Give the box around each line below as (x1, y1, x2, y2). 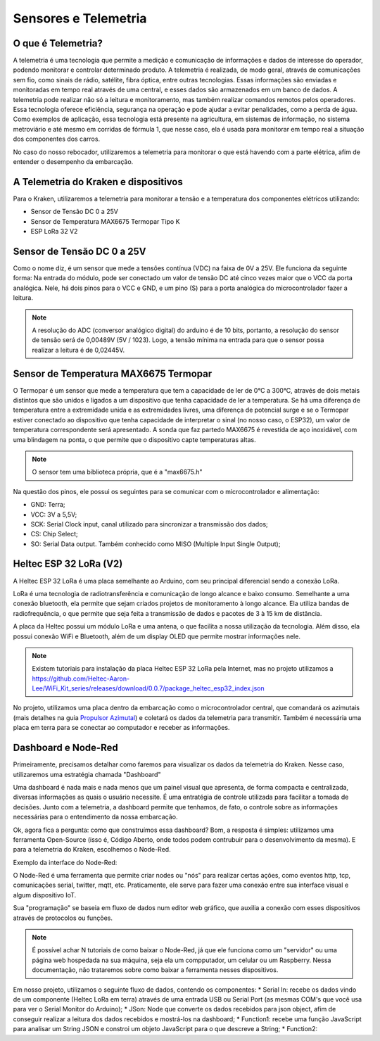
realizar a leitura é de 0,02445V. (32, 346, 125, 354)
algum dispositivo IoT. (13, 890, 77, 899)
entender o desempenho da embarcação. (13, 157, 134, 165)
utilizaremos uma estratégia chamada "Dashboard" (13, 770, 161, 778)
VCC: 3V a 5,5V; (30, 510, 77, 519)
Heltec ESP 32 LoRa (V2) (13, 558, 123, 570)
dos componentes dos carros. (13, 134, 101, 144)
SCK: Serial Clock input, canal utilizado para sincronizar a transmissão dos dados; (30, 519, 269, 528)
